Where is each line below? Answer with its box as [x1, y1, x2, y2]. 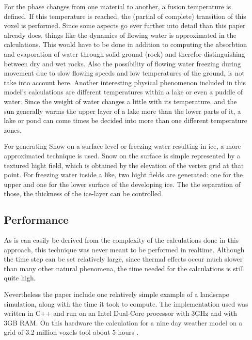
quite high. [4, 273, 36, 283]
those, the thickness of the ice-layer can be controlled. [4, 188, 163, 199]
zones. [4, 124, 22, 135]
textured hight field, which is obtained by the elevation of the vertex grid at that [4, 160, 244, 170]
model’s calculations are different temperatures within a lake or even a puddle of [4, 87, 243, 97]
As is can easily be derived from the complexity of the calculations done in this [4, 235, 239, 245]
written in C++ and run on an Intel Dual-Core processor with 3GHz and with [4, 308, 237, 318]
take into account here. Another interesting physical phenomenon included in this [4, 77, 246, 87]
